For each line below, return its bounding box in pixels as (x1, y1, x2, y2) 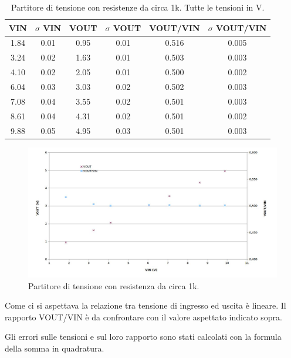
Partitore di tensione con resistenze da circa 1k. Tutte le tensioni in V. (11, 1, 265, 13)
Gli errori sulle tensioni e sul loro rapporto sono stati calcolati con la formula (5, 330, 282, 343)
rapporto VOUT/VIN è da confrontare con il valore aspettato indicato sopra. (5, 310, 282, 323)
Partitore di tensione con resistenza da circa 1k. (28, 279, 199, 292)
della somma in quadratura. (5, 342, 104, 354)
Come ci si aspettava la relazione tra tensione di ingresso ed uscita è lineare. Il (5, 299, 286, 312)
